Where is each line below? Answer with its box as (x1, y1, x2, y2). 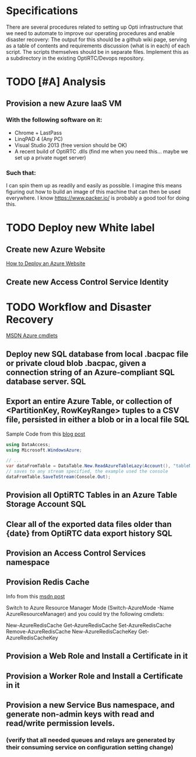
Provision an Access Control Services (6, 549, 146, 559)
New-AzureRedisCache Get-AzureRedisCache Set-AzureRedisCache (6, 622, 172, 629)
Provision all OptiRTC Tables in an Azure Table (6, 490, 178, 500)
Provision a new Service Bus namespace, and (6, 700, 175, 710)
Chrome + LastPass (14, 129, 62, 136)
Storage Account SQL (6, 499, 86, 509)
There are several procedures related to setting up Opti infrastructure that (6, 23, 183, 30)
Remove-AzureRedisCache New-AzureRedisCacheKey (6, 628, 137, 635)
